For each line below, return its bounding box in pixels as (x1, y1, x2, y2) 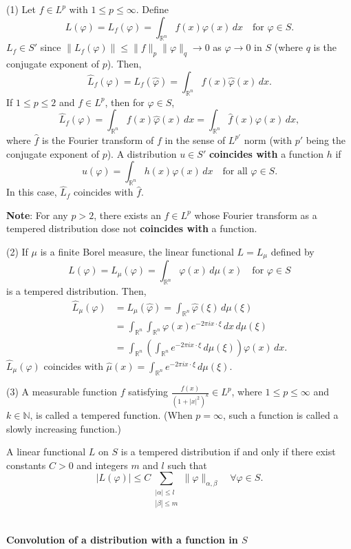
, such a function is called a (223, 407, 339, 422)
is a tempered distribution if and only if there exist (120, 444, 336, 459)
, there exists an (94, 207, 161, 222)
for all (222, 167, 248, 177)
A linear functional (6, 444, 86, 459)
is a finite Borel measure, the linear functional (40, 244, 234, 258)
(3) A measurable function (6, 384, 118, 399)
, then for (105, 94, 145, 109)
